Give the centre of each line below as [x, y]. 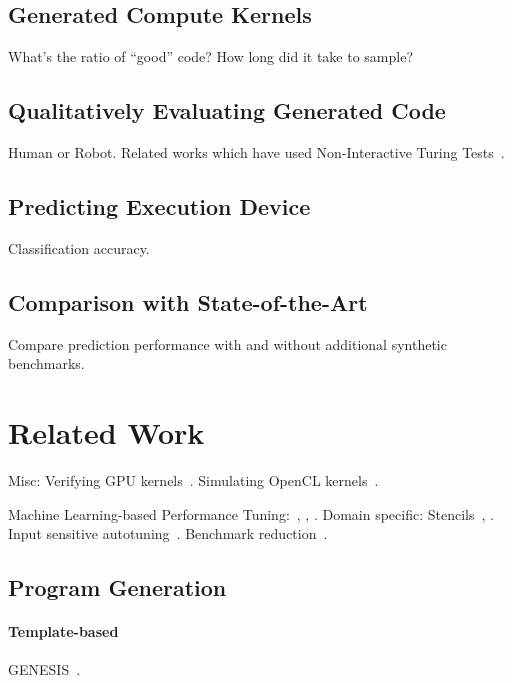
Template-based [63, 631]
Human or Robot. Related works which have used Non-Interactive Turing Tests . [256, 152]
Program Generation [117, 587]
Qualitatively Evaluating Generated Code [227, 110]
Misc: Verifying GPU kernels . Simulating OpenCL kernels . [193, 479]
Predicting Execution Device [159, 205]
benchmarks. [46, 363]
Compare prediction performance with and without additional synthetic [227, 343]
